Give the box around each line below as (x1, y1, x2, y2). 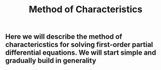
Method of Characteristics (29, 4, 143, 15)
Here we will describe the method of (5, 32, 122, 41)
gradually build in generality (5, 56, 97, 65)
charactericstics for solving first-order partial (5, 40, 153, 49)
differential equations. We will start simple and (5, 49, 156, 57)
